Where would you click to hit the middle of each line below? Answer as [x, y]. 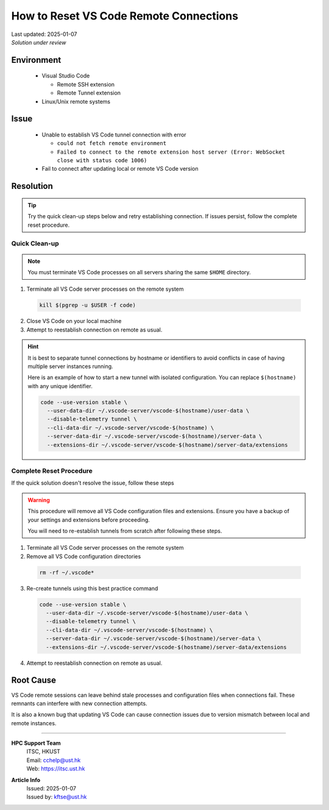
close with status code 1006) [102, 161]
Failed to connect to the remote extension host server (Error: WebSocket [171, 152]
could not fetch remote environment [112, 144]
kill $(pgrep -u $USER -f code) [88, 305]
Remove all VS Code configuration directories [84, 556]
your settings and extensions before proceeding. [89, 520]
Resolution [32, 186]
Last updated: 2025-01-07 [44, 34]
